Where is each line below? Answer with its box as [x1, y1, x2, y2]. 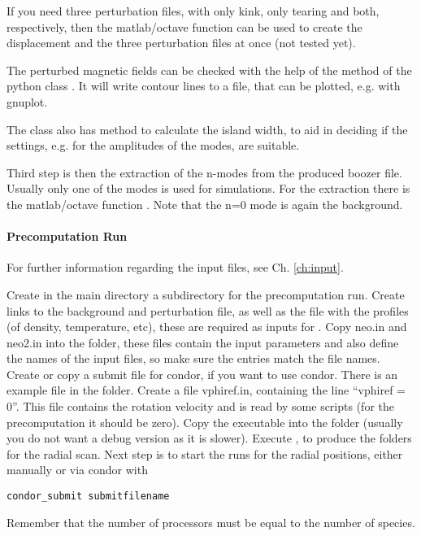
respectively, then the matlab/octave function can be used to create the [7, 18, 362, 35]
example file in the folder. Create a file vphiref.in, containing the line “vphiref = [7, 381, 406, 399]
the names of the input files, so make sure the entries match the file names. [7, 350, 380, 367]
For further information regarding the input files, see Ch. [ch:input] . [7, 259, 344, 276]
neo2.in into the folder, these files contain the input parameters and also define [7, 333, 399, 351]
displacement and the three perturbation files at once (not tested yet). [7, 34, 356, 51]
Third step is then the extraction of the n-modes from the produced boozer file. [7, 163, 402, 181]
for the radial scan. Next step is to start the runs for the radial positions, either [7, 445, 403, 462]
